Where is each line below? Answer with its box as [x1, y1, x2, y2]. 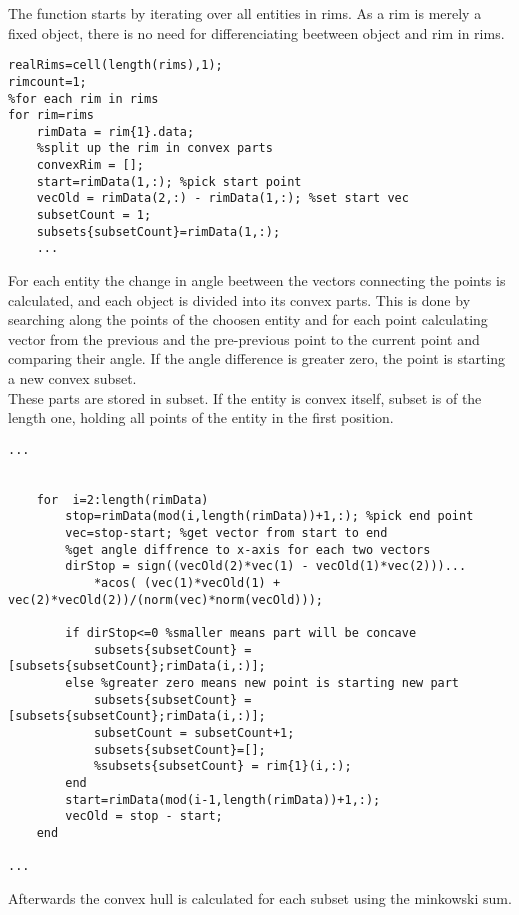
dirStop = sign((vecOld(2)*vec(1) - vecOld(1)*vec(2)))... [65, 559, 467, 574]
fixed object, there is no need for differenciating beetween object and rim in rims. [8, 22, 505, 43]
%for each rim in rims [8, 91, 159, 106]
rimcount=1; [8, 74, 87, 89]
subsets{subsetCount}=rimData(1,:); [36, 224, 281, 239]
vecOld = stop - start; [65, 809, 223, 824]
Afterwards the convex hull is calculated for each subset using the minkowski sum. [8, 887, 512, 908]
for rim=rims [8, 108, 94, 123]
